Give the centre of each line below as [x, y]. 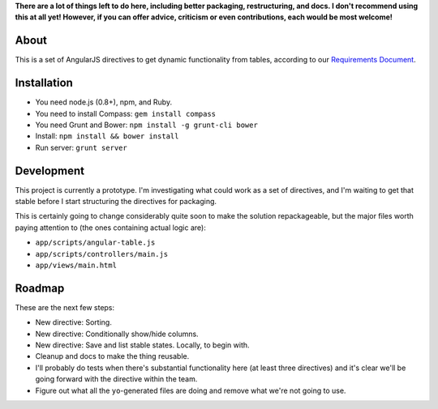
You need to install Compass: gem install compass [126, 113]
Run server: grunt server [81, 147]
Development [50, 170]
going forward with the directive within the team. [116, 379]
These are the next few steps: [65, 307]
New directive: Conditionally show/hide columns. [117, 334]
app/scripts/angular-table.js [95, 243]
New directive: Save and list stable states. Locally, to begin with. [143, 345]
